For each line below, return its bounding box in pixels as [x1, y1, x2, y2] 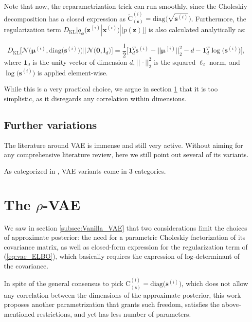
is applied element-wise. [37, 67, 108, 77]
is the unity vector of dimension [33, 56, 127, 67]
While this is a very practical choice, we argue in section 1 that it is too [4, 84, 218, 94]
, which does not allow [181, 278, 248, 288]
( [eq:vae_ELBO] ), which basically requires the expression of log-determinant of [4, 251, 240, 261]
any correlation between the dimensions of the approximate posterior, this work [4, 289, 241, 300]
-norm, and [207, 56, 240, 67]
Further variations [4, 117, 97, 132]
